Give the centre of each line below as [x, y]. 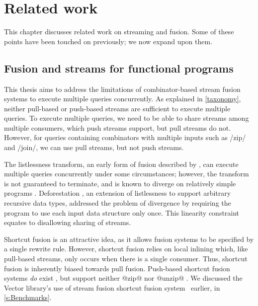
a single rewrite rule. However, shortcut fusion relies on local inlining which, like [126, 249]
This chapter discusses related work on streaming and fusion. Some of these [119, 32]
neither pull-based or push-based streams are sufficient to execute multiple [117, 108]
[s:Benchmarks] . [28, 297]
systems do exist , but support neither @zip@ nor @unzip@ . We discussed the [123, 278]
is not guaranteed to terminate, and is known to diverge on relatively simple [120, 183]
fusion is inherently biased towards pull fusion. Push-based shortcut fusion [117, 268]
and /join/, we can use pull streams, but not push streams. [94, 147]
